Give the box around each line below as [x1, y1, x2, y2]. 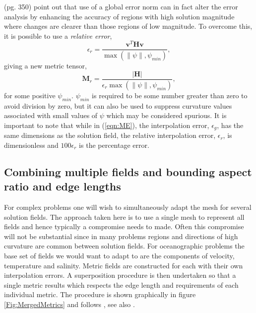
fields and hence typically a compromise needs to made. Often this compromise [4, 221, 244, 232]
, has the [217, 120, 244, 130]
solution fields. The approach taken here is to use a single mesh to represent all [4, 211, 245, 222]
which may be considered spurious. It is [106, 110, 227, 121]
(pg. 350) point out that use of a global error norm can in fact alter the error [4, 1, 238, 11]
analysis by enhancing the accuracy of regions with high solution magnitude [4, 11, 235, 21]
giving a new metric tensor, [4, 61, 87, 71]
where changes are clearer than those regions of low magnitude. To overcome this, [4, 21, 253, 31]
